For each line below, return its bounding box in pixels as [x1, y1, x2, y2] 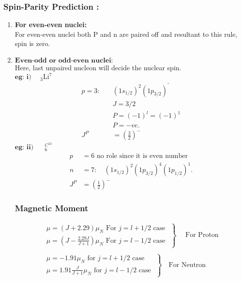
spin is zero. [15, 38, 50, 48]
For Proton [185, 232, 219, 239]
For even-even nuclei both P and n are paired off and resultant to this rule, [15, 29, 238, 39]
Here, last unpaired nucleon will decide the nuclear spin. [15, 62, 181, 72]
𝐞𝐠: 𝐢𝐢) [15, 144, 34, 151]
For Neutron [168, 261, 206, 268]
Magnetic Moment [15, 202, 89, 214]
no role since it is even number [97, 152, 188, 159]
